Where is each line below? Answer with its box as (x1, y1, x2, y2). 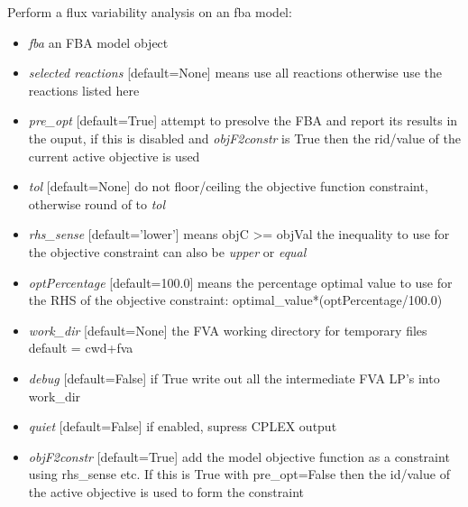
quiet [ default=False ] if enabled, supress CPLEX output (28, 417, 337, 436)
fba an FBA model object (28, 32, 169, 51)
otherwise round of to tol (28, 194, 166, 213)
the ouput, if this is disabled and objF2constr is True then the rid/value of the (28, 128, 461, 147)
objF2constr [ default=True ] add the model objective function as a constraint (28, 447, 450, 466)
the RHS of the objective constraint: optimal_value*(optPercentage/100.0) (28, 290, 443, 309)
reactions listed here (28, 80, 140, 99)
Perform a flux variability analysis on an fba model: (7, 3, 292, 21)
